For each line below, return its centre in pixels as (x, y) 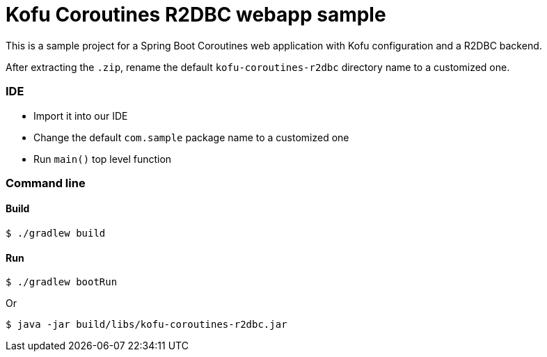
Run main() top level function (103, 159)
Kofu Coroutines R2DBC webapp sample (196, 15)
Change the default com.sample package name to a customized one (191, 137)
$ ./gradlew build (56, 233)
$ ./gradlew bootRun (62, 282)
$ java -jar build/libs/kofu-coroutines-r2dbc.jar (146, 325)
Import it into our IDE (81, 116)
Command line (46, 183)
